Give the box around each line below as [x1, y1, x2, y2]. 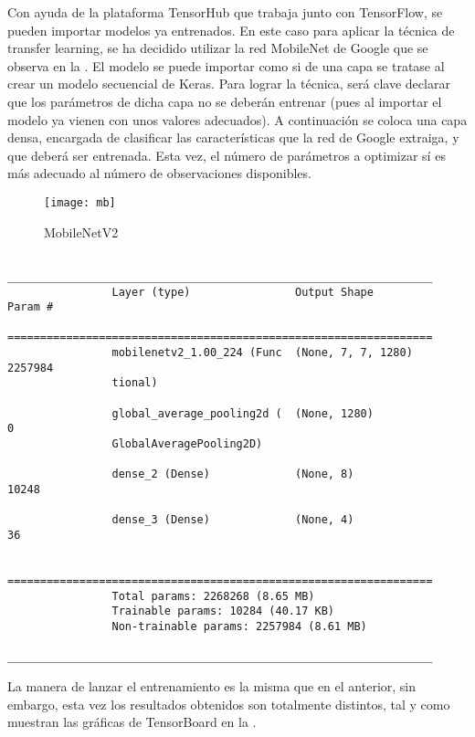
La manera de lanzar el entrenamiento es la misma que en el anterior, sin [7, 676, 417, 695]
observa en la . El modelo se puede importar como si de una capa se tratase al [7, 56, 445, 75]
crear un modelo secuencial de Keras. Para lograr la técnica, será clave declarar [7, 74, 450, 93]
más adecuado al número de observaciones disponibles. [7, 163, 311, 183]
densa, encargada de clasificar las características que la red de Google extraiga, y [7, 128, 459, 147]
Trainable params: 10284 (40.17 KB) [111, 605, 334, 618]
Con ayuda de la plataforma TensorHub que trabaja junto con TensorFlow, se [7, 3, 443, 21]
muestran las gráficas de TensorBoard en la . [7, 712, 257, 732]
